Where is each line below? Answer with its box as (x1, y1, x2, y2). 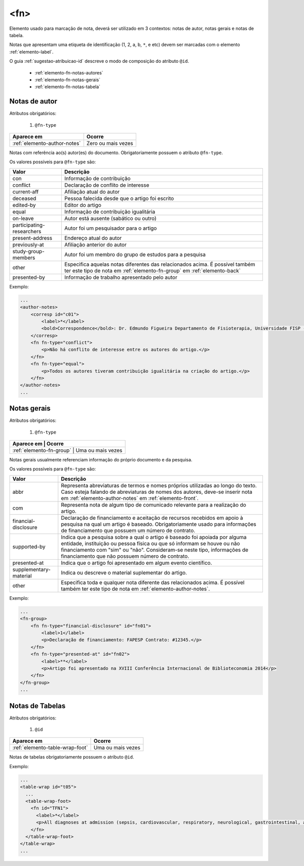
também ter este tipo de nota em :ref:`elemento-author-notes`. (61, 585, 210, 592)
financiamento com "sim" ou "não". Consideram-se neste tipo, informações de (61, 546, 248, 553)
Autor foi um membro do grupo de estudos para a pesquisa (64, 251, 206, 258)
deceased (12, 195, 36, 202)
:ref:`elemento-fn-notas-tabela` (34, 84, 101, 90)
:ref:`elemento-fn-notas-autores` (34, 69, 103, 76)
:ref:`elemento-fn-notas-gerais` (34, 77, 101, 83)
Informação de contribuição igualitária (64, 208, 156, 215)
